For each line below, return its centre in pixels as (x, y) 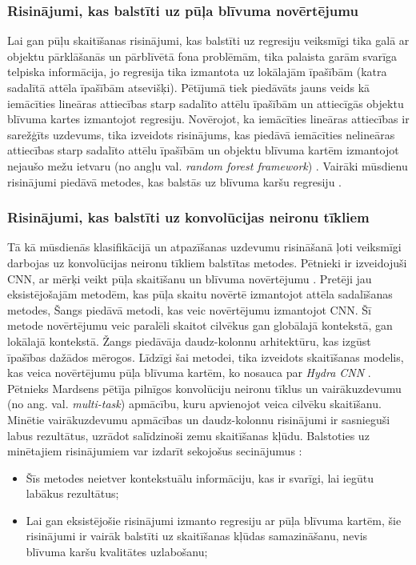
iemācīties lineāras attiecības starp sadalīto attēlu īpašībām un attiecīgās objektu (206, 103)
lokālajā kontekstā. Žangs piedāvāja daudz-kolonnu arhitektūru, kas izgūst (189, 341)
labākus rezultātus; (72, 493)
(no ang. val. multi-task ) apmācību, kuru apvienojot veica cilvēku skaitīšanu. (194, 404)
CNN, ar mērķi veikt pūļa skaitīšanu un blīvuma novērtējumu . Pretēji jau (190, 278)
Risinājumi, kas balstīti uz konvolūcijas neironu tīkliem (188, 217)
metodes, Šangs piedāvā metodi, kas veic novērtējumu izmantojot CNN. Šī (189, 309)
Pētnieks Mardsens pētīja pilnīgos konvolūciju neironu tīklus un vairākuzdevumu (204, 388)
